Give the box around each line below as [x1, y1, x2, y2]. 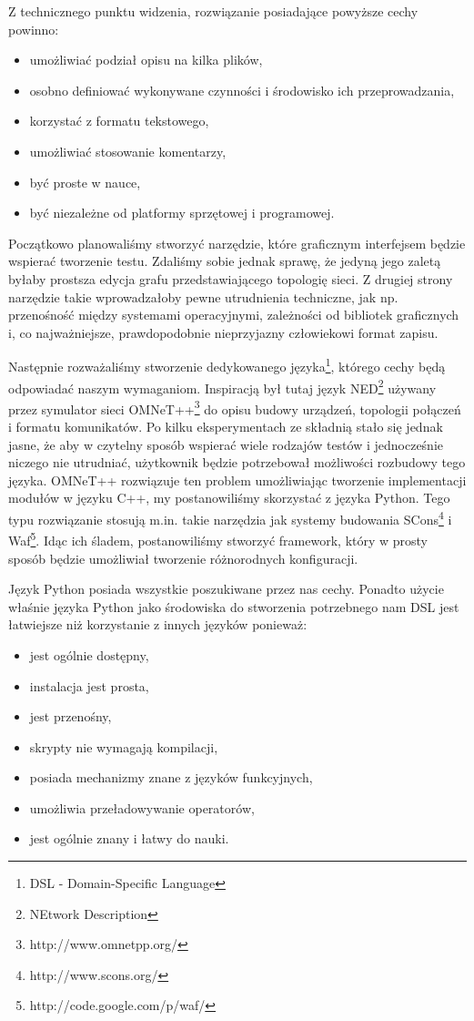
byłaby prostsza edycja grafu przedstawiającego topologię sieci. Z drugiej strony [8, 269, 453, 288]
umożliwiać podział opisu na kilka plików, [29, 50, 263, 69]
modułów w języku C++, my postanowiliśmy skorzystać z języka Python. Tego [8, 488, 450, 507]
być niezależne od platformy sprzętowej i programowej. [29, 203, 335, 222]
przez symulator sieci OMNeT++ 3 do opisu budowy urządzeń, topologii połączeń [8, 396, 461, 418]
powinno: [8, 19, 59, 38]
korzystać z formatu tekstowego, [29, 111, 209, 130]
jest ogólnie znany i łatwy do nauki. [29, 829, 229, 848]
